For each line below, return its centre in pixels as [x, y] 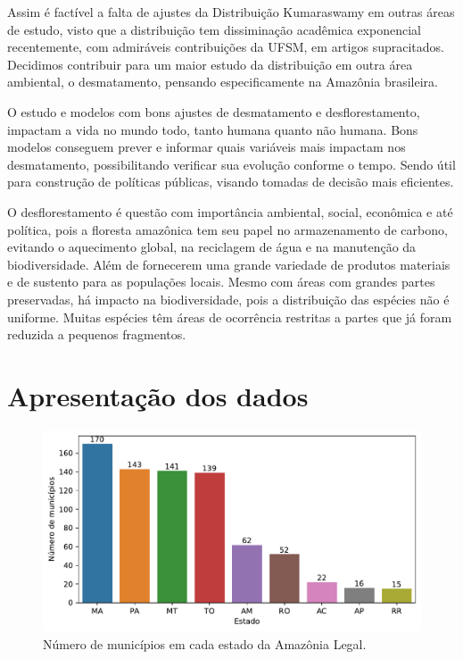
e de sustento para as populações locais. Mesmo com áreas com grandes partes [221, 282]
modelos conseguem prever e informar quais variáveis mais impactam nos [207, 147]
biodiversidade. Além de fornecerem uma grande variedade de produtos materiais [229, 264]
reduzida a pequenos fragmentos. [97, 334]
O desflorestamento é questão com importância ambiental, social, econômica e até [230, 211]
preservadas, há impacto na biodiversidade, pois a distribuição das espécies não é [228, 299]
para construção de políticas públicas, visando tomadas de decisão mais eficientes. [231, 182]
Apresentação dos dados [158, 395]
